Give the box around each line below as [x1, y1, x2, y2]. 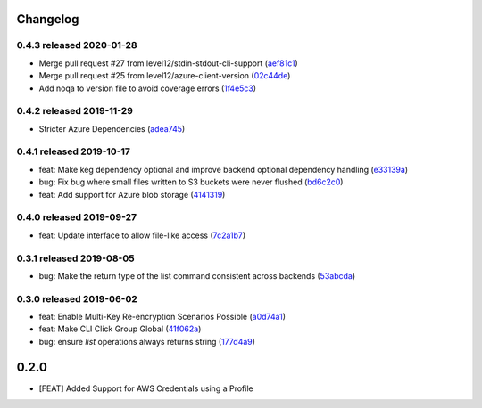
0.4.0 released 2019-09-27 [16, 211, 137, 224]
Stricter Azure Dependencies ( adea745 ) [38, 123, 186, 134]
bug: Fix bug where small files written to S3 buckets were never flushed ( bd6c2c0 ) [38, 176, 344, 187]
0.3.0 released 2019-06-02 [16, 292, 137, 305]
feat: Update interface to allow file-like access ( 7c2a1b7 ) [38, 230, 246, 241]
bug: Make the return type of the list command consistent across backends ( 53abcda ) [38, 270, 356, 281]
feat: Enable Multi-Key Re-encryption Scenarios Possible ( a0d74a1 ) [38, 312, 286, 322]
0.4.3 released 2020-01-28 [16, 39, 137, 52]
